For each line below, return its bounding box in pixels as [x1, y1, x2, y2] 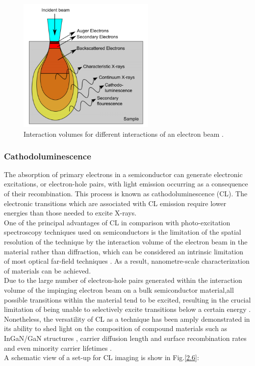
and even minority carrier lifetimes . [4, 342, 112, 353]
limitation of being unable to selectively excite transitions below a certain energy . [4, 304, 251, 314]
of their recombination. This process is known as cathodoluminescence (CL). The [4, 188, 248, 199]
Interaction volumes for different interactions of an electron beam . [24, 129, 224, 139]
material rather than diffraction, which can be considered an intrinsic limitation [4, 246, 244, 256]
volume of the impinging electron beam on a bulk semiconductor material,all [4, 285, 234, 295]
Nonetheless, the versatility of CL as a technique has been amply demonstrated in [4, 313, 250, 324]
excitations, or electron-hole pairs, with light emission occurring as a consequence [4, 179, 248, 189]
